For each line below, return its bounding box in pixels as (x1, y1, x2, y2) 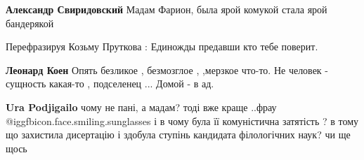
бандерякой (6, 15, 54, 30)
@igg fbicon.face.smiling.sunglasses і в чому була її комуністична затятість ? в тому (6, 113, 359, 128)
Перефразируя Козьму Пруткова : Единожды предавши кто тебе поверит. (6, 39, 318, 54)
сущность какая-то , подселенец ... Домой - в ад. (6, 76, 214, 91)
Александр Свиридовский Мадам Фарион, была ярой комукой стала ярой (6, 2, 327, 16)
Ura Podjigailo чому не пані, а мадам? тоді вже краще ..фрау (6, 99, 277, 114)
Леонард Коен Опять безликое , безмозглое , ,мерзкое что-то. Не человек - (6, 62, 328, 77)
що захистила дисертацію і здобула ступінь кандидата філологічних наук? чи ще (6, 127, 351, 142)
